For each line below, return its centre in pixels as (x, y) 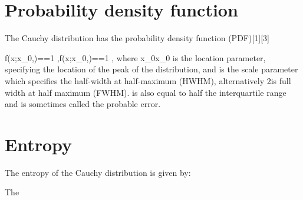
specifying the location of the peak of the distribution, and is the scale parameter (151, 69)
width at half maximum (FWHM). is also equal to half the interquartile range (146, 92)
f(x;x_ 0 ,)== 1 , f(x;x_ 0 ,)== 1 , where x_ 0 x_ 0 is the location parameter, (135, 57)
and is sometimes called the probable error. (83, 104)
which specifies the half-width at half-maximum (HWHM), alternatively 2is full (148, 80)
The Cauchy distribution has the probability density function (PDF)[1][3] (137, 38)
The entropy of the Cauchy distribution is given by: (98, 172)
